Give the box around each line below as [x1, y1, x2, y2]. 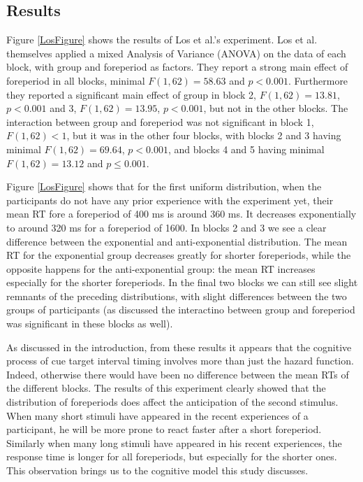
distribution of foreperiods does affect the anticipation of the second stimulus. [6, 395, 339, 409]
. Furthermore [288, 73, 348, 87]
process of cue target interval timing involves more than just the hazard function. [6, 353, 354, 368]
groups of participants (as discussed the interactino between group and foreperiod [6, 302, 355, 317]
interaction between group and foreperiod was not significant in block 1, [6, 114, 314, 129]
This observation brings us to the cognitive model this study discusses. [6, 463, 309, 478]
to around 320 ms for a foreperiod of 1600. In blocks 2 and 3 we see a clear [6, 220, 327, 234]
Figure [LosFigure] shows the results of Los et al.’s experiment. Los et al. [6, 32, 318, 47]
